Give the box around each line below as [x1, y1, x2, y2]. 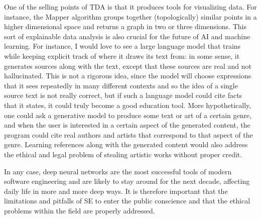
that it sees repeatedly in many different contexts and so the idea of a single [4, 80, 238, 90]
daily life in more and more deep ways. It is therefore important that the [4, 185, 228, 196]
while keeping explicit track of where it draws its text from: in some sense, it [4, 50, 240, 61]
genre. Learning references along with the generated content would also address [4, 139, 248, 150]
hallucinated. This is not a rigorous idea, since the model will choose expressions [4, 70, 251, 81]
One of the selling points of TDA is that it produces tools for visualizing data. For [4, 2, 257, 12]
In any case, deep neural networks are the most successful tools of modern [4, 166, 232, 176]
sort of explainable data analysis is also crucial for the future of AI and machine [4, 31, 250, 41]
